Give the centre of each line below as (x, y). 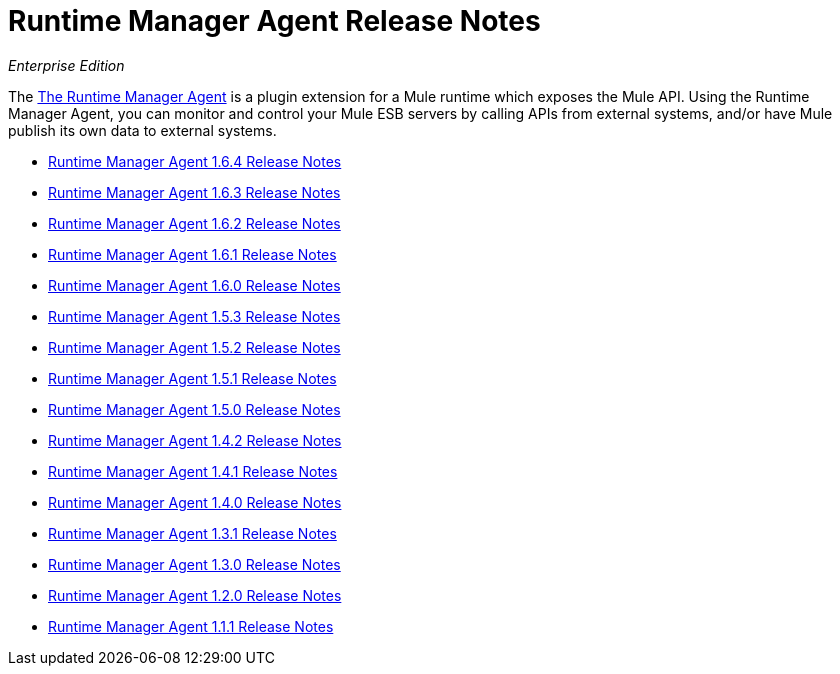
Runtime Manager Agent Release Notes (274, 21)
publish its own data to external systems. (142, 130)
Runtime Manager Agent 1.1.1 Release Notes (191, 626)
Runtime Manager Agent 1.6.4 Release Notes (195, 161)
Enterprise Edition (66, 65)
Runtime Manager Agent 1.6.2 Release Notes (194, 223)
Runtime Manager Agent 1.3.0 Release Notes (194, 564)
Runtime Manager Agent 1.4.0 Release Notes (195, 502)
